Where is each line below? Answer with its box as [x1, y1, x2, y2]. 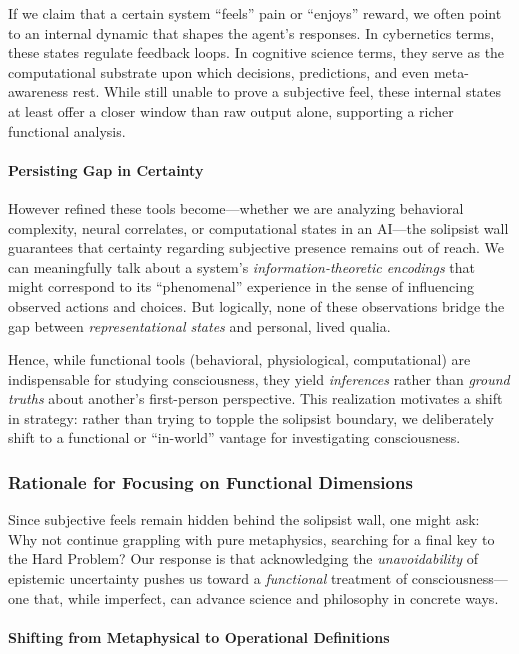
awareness [8, 81, 69, 102]
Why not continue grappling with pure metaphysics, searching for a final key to [8, 528, 495, 549]
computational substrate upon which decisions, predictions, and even [8, 61, 430, 82]
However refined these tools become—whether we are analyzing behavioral [8, 197, 464, 218]
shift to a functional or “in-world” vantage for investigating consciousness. [8, 427, 461, 448]
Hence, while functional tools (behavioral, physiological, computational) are [8, 349, 471, 370]
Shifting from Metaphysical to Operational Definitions [8, 626, 390, 647]
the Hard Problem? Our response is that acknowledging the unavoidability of [8, 548, 479, 569]
